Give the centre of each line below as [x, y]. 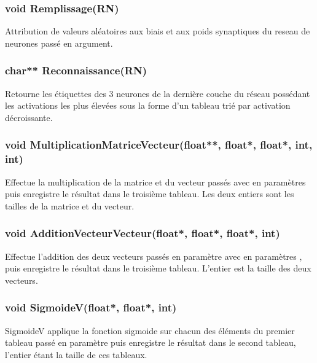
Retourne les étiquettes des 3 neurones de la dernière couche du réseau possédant [158, 93]
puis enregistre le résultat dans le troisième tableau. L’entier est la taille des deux [158, 268]
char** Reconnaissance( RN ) [76, 70]
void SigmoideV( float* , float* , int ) [91, 307]
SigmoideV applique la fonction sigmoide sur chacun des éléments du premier [150, 330]
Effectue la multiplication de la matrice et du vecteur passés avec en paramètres [155, 181]
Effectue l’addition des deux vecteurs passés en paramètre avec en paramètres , [154, 256]
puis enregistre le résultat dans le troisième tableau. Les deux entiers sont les [150, 194]
